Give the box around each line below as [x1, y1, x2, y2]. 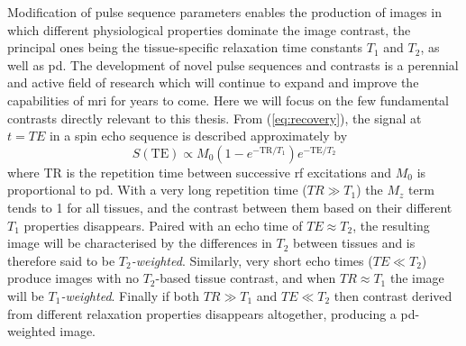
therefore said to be [7, 250, 115, 269]
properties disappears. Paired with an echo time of [23, 215, 303, 234]
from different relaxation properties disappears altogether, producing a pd [7, 304, 416, 323]
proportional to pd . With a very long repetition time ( [7, 180, 307, 199]
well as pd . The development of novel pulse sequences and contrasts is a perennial [7, 55, 459, 74]
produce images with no [7, 269, 139, 287]
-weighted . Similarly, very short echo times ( [131, 250, 373, 269]
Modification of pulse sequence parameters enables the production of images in [7, 3, 442, 21]
